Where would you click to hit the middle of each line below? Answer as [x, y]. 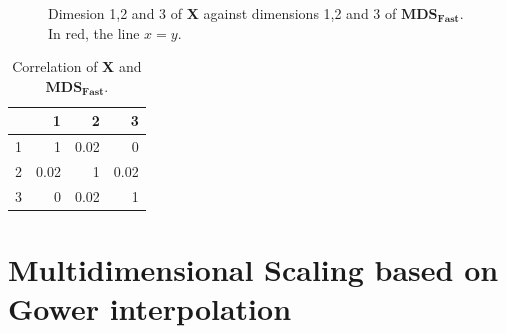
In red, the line [94, 32]
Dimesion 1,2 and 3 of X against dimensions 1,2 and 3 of [222, 13]
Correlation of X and [77, 66]
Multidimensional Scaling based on [253, 269]
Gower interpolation [150, 308]
